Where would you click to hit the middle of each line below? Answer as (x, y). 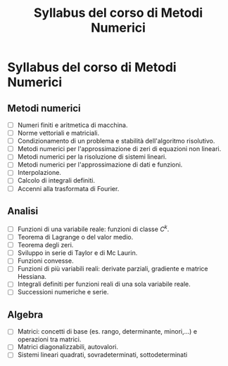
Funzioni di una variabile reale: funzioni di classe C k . (93, 228)
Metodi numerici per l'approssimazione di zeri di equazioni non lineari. (119, 149)
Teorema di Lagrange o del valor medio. (75, 237)
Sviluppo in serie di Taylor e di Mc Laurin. (77, 253)
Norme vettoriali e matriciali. (58, 133)
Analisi (23, 211)
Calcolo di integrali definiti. (56, 181)
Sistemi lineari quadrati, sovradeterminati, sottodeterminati (102, 355)
